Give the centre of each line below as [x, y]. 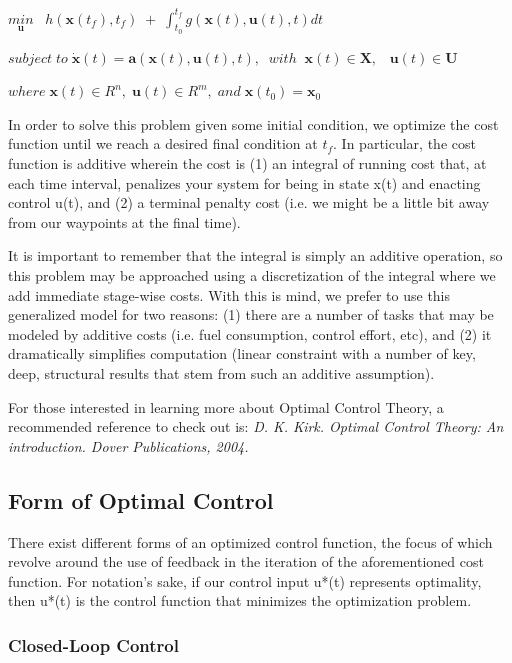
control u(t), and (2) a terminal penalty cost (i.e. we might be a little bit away [249, 202]
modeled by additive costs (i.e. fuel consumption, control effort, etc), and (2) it [250, 333]
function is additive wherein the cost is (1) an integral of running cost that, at [247, 163]
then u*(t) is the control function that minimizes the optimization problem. [240, 600]
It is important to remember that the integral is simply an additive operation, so [255, 255]
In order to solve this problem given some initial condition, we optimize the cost [253, 123]
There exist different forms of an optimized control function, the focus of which [250, 541]
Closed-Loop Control [93, 644]
